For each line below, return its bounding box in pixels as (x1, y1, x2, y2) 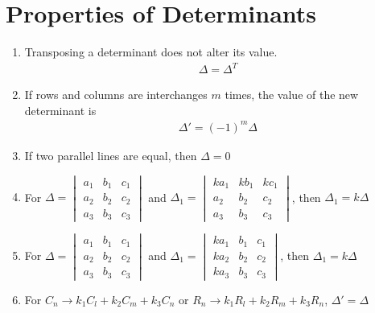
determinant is (24, 101, 97, 118)
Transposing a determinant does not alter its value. (24, 43, 278, 60)
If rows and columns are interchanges (24, 86, 208, 103)
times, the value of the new (225, 86, 359, 103)
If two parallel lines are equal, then (24, 146, 197, 163)
